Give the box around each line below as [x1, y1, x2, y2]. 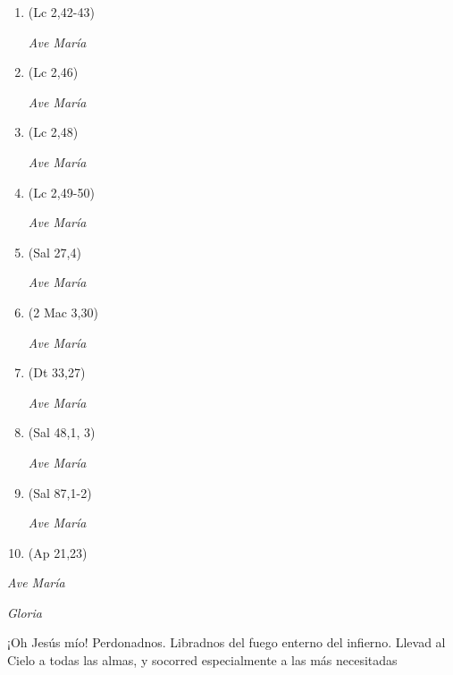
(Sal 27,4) [28, 242, 81, 261]
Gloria [7, 603, 42, 621]
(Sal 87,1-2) [28, 483, 92, 502]
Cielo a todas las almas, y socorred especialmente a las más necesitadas [7, 651, 398, 670]
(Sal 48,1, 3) [28, 423, 96, 442]
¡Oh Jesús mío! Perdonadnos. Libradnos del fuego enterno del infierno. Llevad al [7, 633, 446, 652]
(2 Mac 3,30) [28, 302, 98, 321]
